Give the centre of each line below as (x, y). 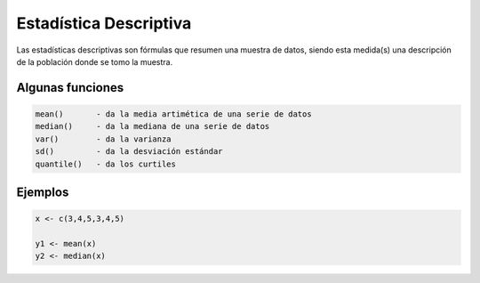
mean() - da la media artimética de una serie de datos (173, 114)
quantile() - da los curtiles (106, 164)
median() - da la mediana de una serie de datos (152, 126)
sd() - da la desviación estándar (129, 152)
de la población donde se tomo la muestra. (95, 61)
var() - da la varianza (104, 139)
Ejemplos (43, 192)
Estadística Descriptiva (104, 23)
